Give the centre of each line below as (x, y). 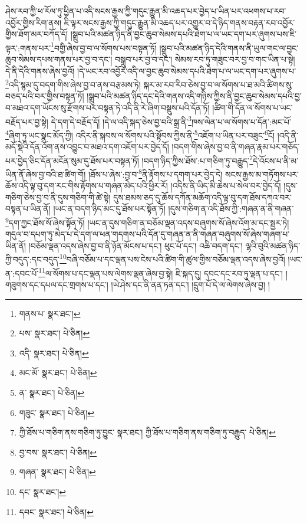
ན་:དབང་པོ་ (22, 273)
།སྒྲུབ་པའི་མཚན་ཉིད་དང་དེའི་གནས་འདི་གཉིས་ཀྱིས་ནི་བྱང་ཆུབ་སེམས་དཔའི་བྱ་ (194, 96)
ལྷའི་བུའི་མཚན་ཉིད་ (273, 245)
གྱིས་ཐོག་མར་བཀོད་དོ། (37, 34)
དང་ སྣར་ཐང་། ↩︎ (43, 491)
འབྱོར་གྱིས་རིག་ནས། (34, 22)
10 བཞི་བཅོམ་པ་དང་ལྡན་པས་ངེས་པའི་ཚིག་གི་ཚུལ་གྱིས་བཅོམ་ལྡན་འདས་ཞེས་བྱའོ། (172, 258)
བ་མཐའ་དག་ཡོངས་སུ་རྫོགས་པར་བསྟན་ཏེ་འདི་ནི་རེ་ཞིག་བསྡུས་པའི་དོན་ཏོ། (108, 108)
